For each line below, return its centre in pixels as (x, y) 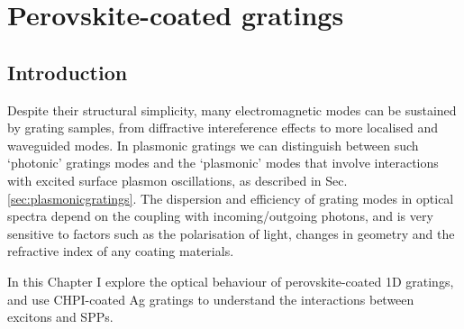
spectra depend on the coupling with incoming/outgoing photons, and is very (220, 216)
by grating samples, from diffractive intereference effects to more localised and (223, 128)
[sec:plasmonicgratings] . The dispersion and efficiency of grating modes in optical (231, 198)
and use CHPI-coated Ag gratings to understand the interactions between (211, 299)
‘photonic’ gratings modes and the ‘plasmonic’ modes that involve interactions (223, 163)
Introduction (68, 72)
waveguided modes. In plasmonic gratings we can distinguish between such (213, 145)
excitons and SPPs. (60, 317)
